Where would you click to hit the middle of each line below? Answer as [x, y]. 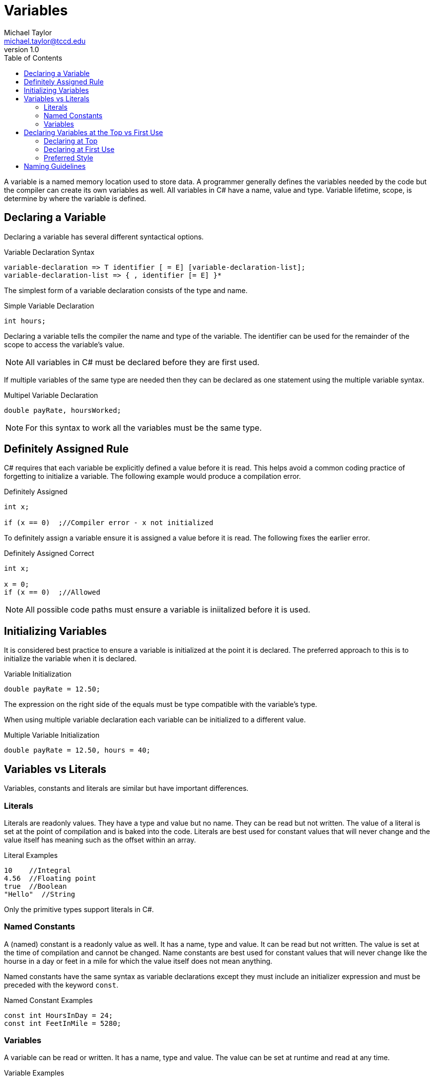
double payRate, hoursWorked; [63, 410]
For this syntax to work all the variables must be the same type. [144, 427]
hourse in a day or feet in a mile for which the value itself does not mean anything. [138, 961]
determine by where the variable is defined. [75, 198]
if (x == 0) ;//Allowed [52, 592]
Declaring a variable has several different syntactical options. [104, 236]
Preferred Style [69, 157]
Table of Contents [33, 58]
